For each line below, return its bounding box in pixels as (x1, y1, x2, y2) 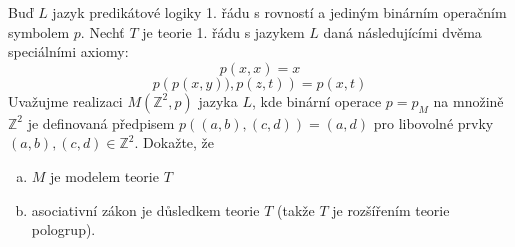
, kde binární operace (251, 90, 382, 111)
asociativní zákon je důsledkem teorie (31, 199, 260, 220)
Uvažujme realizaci (8, 90, 123, 111)
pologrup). (31, 219, 96, 240)
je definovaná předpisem (27, 112, 175, 133)
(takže (276, 199, 315, 220)
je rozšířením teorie (332, 199, 450, 220)
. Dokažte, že (134, 132, 215, 153)
